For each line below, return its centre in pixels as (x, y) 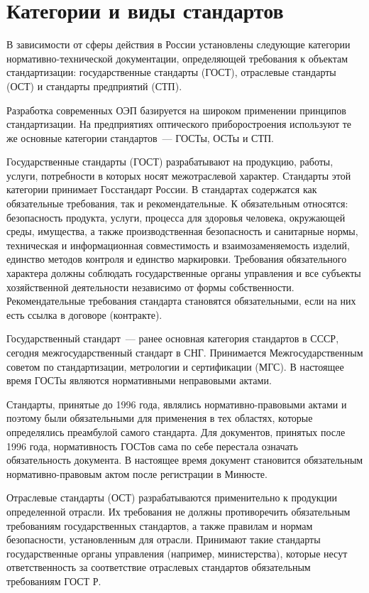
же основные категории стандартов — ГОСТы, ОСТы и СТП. (140, 137)
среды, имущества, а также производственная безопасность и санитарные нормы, (182, 231)
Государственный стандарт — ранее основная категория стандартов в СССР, (173, 338)
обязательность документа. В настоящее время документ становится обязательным (185, 460)
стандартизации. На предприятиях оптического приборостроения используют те (179, 124)
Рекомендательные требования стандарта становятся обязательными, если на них (181, 301)
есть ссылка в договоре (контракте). (84, 314)
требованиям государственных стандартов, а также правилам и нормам (160, 525)
